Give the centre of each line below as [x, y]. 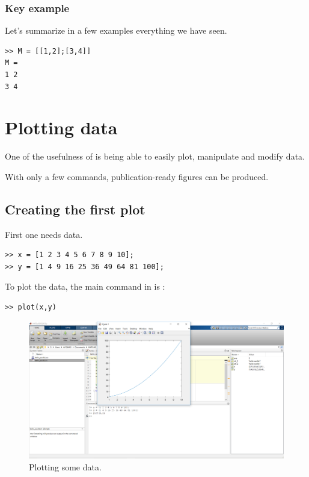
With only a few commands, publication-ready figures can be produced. [137, 176]
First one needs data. [44, 234]
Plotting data [61, 127]
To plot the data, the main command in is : [85, 286]
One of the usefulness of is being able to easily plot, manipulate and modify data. [155, 156]
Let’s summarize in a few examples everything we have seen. [116, 30]
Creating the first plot [75, 209]
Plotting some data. [65, 466]
